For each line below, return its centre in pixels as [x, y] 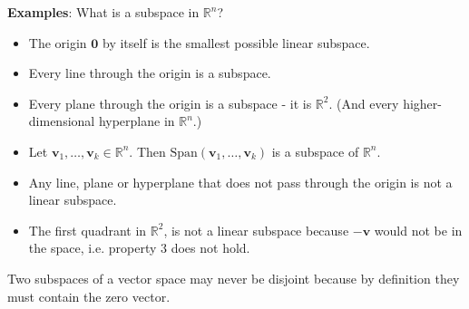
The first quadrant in [88, 230]
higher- [422, 103]
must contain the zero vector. [89, 296]
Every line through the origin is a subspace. [150, 73]
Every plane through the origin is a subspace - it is [170, 103]
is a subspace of [315, 151]
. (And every [364, 103]
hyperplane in [137, 121]
